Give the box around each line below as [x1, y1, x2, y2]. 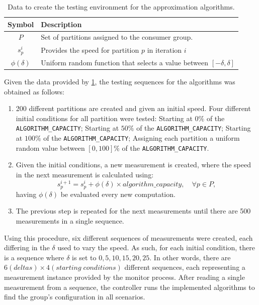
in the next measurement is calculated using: [16, 169, 154, 180]
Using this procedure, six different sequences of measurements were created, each [4, 232, 253, 243]
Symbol [8, 19, 34, 29]
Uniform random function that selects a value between [41, 57, 209, 67]
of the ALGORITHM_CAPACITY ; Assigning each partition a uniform [43, 133, 240, 143]
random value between [16, 142, 85, 153]
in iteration [147, 44, 182, 55]
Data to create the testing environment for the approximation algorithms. [8, 2, 235, 12]
